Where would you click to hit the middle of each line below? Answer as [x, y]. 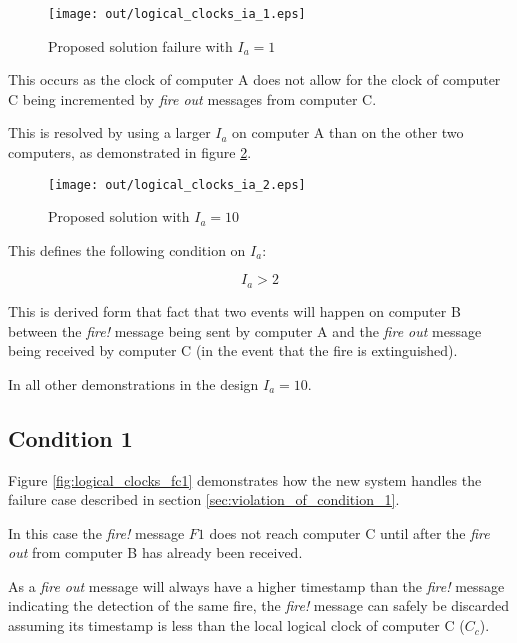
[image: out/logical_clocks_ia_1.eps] [177, 14]
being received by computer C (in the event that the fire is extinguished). [233, 350]
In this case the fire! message [96, 532]
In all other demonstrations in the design [133, 383]
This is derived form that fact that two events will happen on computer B [234, 310]
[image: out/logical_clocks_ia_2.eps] [177, 184]
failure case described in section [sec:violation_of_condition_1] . [204, 499]
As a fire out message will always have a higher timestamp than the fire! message [256, 585]
